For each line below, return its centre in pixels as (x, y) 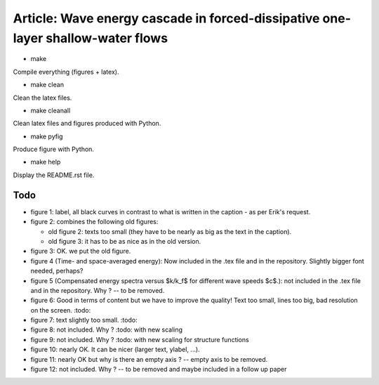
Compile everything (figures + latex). (66, 72)
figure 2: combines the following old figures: (94, 222)
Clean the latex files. (42, 98)
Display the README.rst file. (54, 175)
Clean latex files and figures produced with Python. (87, 124)
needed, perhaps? (57, 271)
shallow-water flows (107, 38)
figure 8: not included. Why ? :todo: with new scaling (106, 329)
